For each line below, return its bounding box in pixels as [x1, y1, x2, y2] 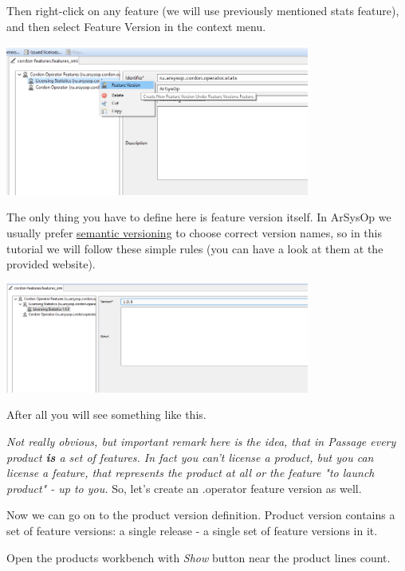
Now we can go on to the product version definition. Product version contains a [6, 506, 395, 523]
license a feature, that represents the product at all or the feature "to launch [6, 464, 375, 481]
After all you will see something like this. [6, 406, 206, 423]
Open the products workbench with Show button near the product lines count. [6, 549, 391, 565]
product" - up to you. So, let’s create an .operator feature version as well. [6, 479, 362, 496]
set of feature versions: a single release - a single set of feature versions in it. [6, 522, 378, 538]
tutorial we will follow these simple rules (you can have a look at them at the [6, 240, 383, 256]
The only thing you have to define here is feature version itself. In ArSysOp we [6, 209, 391, 225]
